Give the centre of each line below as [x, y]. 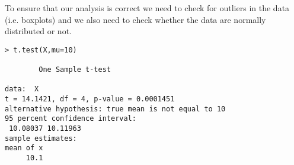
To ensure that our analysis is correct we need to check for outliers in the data [147, 8]
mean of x [24, 148]
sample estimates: [41, 138]
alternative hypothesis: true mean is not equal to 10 [115, 109]
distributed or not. [38, 31]
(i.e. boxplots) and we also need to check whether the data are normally [135, 19]
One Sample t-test [75, 70]
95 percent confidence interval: [71, 119]
